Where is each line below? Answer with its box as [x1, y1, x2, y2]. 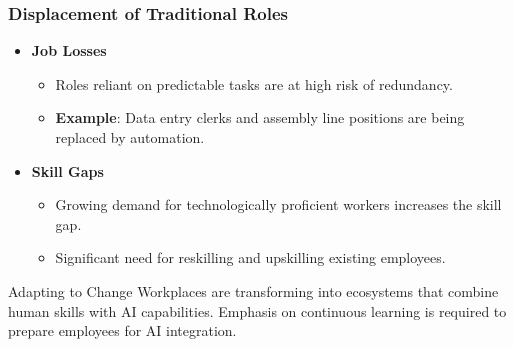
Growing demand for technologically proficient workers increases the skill [55, 194, 502, 215]
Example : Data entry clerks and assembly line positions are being [55, 107, 465, 128]
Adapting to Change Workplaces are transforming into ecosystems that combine [8, 280, 499, 301]
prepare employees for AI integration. [8, 320, 237, 341]
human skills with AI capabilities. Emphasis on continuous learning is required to [8, 300, 507, 321]
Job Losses [31, 40, 107, 61]
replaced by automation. [55, 127, 205, 147]
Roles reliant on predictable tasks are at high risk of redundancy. [55, 73, 453, 94]
